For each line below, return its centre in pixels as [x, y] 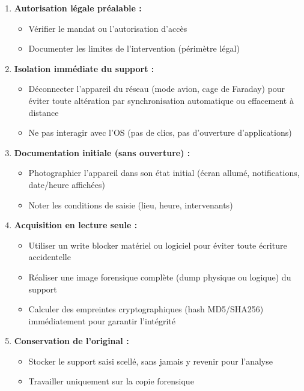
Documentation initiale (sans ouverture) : [102, 152]
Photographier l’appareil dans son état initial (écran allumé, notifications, [164, 173]
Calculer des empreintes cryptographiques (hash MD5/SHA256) [146, 309]
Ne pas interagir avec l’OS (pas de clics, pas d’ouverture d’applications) [160, 132]
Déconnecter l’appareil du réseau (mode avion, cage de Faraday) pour [157, 89]
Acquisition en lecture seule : [76, 225]
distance [44, 112]
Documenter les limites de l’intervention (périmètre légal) [134, 48]
